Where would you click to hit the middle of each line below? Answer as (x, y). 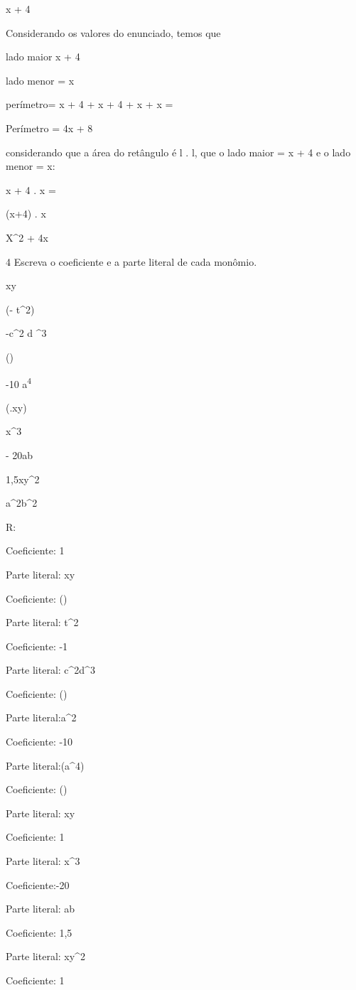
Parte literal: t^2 (42, 622)
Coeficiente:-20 (38, 884)
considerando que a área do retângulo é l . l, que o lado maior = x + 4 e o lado (178, 152)
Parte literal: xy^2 (45, 956)
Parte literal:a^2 (41, 717)
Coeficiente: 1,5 (39, 932)
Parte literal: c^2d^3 (50, 670)
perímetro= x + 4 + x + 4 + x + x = (90, 104)
